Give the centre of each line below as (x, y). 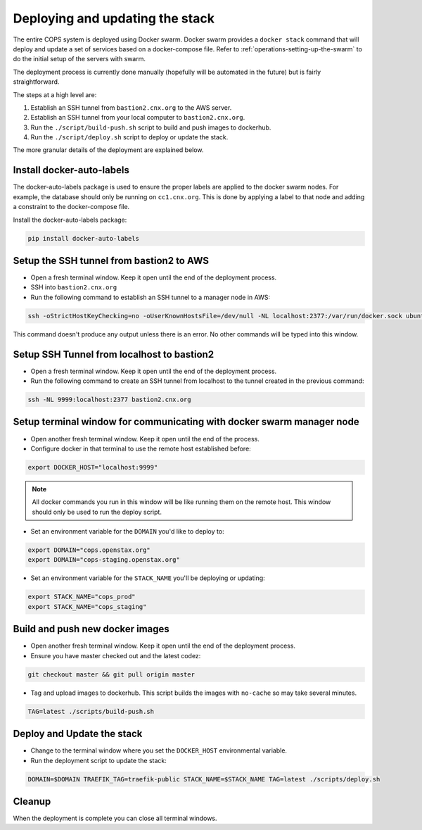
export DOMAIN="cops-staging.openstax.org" (104, 560)
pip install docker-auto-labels (84, 238)
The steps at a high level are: (55, 94)
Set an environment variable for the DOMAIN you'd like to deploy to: (127, 532)
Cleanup (32, 801)
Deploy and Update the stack (78, 734)
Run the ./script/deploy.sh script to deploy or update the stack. (129, 137)
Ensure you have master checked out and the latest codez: (116, 655)
